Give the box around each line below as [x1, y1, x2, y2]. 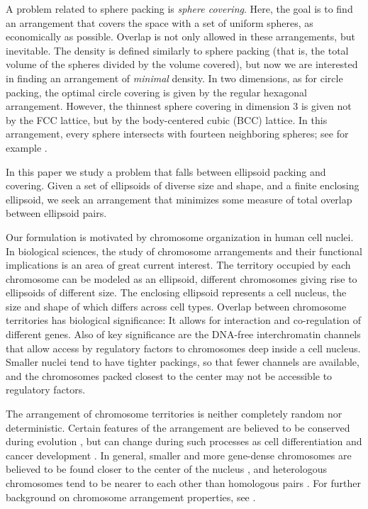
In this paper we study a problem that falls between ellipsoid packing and [6, 164, 326, 179]
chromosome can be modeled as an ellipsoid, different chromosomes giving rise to [6, 271, 357, 286]
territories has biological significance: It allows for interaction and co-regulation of [6, 313, 362, 328]
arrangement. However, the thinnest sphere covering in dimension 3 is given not [6, 99, 352, 113]
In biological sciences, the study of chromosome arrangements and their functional [6, 243, 362, 258]
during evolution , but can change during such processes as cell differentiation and [6, 434, 362, 449]
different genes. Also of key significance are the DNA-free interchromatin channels [6, 327, 361, 342]
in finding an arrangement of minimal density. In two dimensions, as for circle [6, 70, 343, 85]
